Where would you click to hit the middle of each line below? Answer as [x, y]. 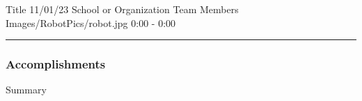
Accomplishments [56, 64]
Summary [26, 90]
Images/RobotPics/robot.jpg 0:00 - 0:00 [91, 22]
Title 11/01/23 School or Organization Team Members [122, 9]
